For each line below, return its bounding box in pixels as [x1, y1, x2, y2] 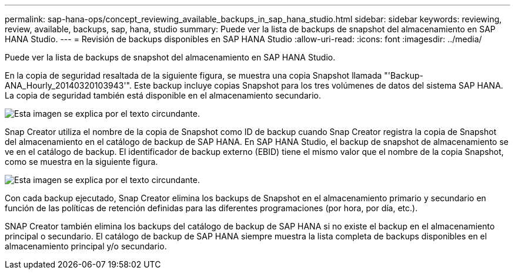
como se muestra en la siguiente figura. [5, 157, 158, 167]
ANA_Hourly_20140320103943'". [5, 80, 132, 90]
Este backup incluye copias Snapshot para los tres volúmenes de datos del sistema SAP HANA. [133, 80, 503, 90]
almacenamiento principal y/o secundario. [5, 241, 167, 251]
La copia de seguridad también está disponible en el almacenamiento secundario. [5, 90, 322, 100]
